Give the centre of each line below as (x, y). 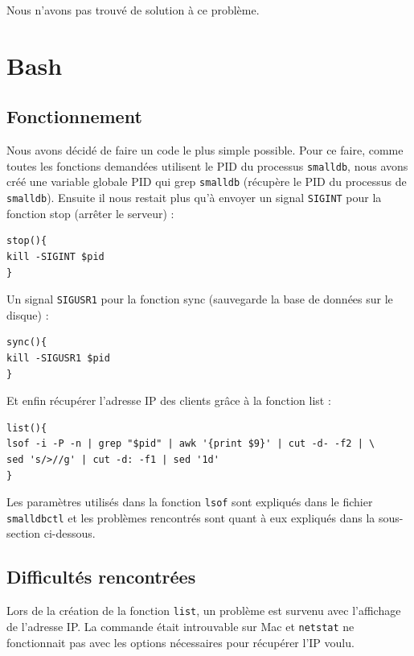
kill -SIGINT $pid (55, 256)
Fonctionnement (74, 116)
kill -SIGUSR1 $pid (58, 358)
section (24, 533)
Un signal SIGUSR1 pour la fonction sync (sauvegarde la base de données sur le (200, 299)
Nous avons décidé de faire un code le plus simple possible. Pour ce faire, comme (205, 150)
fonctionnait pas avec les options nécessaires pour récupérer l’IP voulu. (180, 642)
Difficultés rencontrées (101, 577)
